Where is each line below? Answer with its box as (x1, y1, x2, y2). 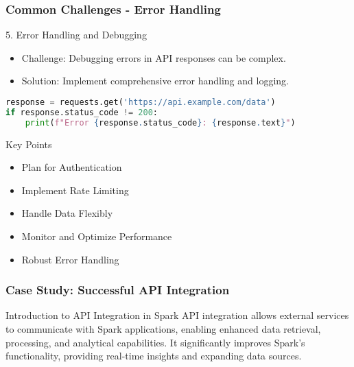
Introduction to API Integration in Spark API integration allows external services (5, 308, 349, 322)
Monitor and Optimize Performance (21, 229, 172, 243)
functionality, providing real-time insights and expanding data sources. (5, 348, 302, 363)
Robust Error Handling (21, 252, 119, 266)
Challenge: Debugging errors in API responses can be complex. (21, 50, 286, 64)
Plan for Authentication (21, 160, 122, 174)
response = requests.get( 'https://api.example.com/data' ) (5, 97, 276, 107)
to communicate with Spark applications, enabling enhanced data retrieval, (5, 322, 321, 335)
